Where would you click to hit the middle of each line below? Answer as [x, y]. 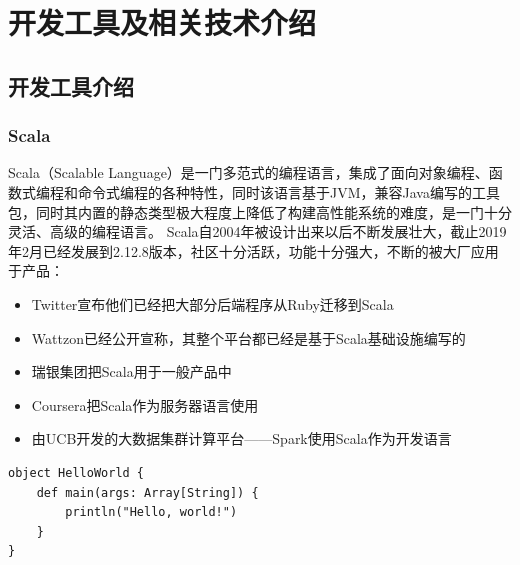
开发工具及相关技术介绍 [162, 22]
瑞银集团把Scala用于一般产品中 [131, 371]
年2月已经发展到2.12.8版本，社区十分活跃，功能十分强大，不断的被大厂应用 [253, 250]
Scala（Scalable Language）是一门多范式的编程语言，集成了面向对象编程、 [248, 172]
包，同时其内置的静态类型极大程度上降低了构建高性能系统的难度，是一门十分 [260, 211]
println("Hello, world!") [151, 512]
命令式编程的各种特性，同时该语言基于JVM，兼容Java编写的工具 [288, 191]
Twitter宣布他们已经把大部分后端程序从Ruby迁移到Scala [212, 303]
